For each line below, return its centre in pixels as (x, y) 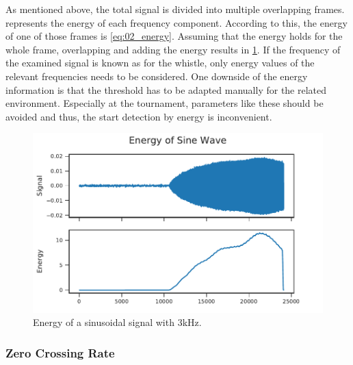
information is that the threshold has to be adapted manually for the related (166, 89)
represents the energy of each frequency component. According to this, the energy (176, 22)
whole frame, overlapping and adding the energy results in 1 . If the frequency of (173, 49)
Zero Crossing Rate (60, 352)
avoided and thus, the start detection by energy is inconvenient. (139, 116)
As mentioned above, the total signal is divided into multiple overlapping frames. (175, 9)
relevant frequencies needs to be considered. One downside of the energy (157, 76)
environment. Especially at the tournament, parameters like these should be (165, 103)
